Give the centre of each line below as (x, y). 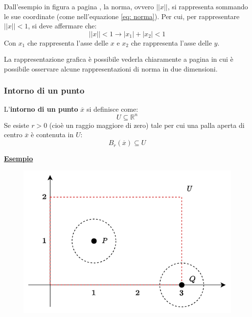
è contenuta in (52, 134)
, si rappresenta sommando (208, 6)
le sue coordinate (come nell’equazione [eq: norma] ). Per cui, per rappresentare (122, 16)
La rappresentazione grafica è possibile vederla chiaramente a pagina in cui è (119, 59)
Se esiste (17, 125)
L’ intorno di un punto (41, 109)
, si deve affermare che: (62, 26)
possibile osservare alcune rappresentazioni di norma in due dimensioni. (111, 68)
